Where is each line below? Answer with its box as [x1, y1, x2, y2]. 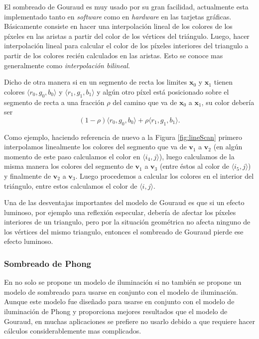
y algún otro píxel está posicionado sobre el [97, 86, 229, 97]
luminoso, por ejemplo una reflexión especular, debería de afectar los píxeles [4, 207, 236, 217]
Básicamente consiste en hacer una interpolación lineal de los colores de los [4, 21, 233, 31]
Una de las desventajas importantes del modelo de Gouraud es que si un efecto [4, 197, 245, 208]
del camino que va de [113, 97, 177, 107]
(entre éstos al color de [159, 161, 229, 171]
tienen [214, 77, 233, 87]
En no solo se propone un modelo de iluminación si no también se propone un [4, 277, 242, 287]
